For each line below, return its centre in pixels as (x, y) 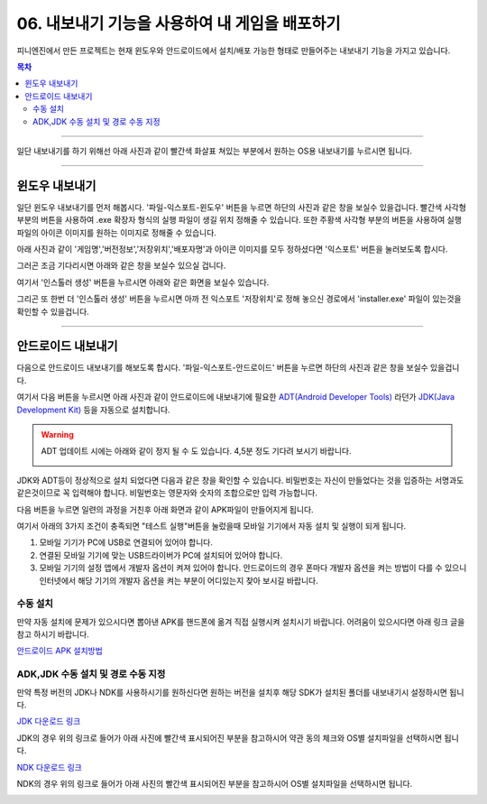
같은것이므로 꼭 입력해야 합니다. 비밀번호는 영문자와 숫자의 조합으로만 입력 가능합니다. (167, 493)
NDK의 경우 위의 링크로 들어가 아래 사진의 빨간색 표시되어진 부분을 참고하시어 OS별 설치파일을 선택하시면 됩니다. (215, 783)
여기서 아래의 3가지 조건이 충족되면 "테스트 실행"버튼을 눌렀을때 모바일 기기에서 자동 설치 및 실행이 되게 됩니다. (211, 526)
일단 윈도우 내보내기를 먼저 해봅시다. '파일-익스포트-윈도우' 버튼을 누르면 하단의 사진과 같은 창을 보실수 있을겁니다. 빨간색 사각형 (241, 207)
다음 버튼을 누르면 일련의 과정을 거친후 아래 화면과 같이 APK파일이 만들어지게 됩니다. (165, 509)
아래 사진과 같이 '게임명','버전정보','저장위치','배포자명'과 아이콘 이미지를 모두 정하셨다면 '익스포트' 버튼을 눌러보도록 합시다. (232, 249)
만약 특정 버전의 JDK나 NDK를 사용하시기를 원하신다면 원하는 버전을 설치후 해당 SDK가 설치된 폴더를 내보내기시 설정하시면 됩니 (240, 692)
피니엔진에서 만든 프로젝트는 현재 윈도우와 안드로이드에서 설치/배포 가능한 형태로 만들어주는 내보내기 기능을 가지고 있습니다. (234, 51)
